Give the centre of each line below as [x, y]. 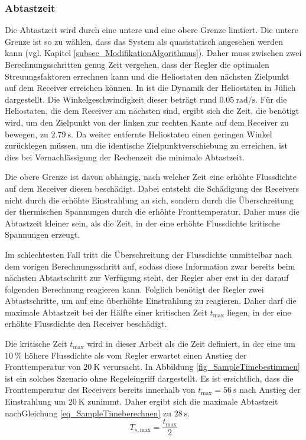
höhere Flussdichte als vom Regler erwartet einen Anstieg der [136, 355]
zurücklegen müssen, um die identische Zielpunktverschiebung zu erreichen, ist [146, 145]
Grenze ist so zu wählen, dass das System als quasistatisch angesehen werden [144, 41]
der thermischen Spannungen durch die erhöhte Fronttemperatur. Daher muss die [152, 211]
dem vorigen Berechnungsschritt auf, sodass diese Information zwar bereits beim [150, 266]
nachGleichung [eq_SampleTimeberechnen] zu [88, 413]
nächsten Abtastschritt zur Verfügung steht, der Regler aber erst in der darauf [147, 278]
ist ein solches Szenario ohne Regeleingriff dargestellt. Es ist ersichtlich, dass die [149, 378]
